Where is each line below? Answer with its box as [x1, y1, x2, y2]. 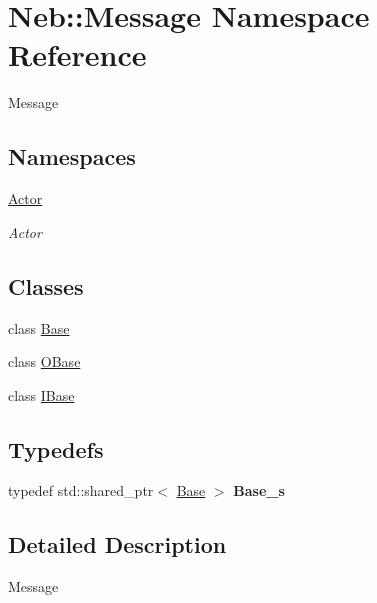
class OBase [8, 351, 81, 372]
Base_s [233, 480, 285, 501]
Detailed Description [8, 529, 227, 560]
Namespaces [8, 141, 136, 172]
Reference [8, 34, 147, 75]
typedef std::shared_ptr [8, 480, 154, 501]
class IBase [8, 384, 75, 405]
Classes [8, 270, 84, 301]
